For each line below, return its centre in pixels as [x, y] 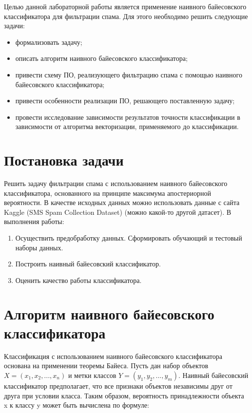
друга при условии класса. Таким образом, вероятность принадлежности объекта [124, 395]
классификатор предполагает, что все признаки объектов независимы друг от [118, 385]
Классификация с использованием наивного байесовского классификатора [113, 356]
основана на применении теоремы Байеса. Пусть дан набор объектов [106, 366]
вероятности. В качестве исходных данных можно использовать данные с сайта [122, 202]
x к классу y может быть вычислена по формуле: [77, 405]
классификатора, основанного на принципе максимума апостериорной [107, 193]
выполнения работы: [34, 221]
